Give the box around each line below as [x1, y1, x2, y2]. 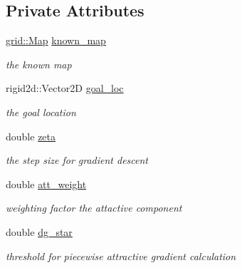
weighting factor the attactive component [6, 200, 182, 215]
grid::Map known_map [6, 33, 106, 48]
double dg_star [6, 224, 73, 239]
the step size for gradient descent [6, 153, 149, 167]
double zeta [6, 128, 56, 143]
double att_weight [6, 176, 87, 191]
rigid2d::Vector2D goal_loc [6, 81, 124, 96]
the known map [6, 56, 72, 71]
